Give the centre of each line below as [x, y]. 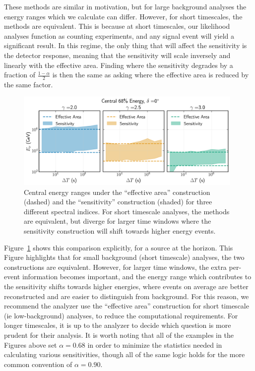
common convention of [38, 364]
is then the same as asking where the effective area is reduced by [151, 75]
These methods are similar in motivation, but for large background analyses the [125, 6]
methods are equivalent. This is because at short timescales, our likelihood [117, 26]
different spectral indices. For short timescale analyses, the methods [127, 211]
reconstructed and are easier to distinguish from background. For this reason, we [127, 296]
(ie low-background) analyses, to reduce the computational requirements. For [121, 315]
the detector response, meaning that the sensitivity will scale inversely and [117, 55]
